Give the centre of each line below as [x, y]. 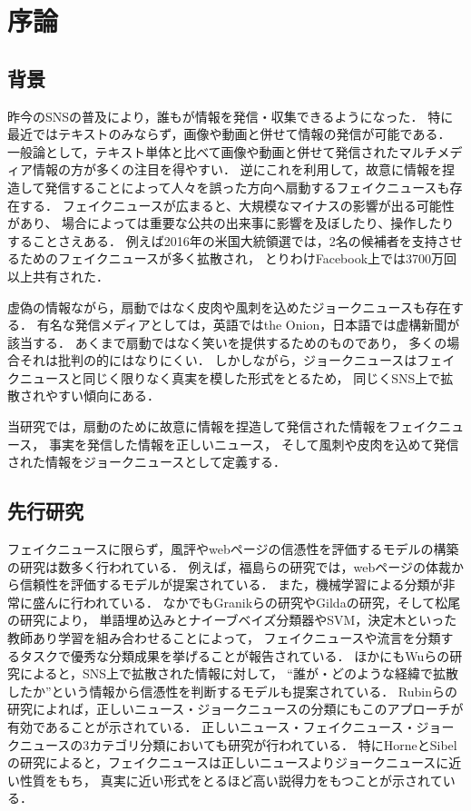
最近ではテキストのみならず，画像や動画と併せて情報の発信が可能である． [229, 134]
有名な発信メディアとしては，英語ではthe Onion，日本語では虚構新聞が [248, 325]
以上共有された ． [58, 276]
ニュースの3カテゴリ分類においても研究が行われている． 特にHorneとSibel [238, 744]
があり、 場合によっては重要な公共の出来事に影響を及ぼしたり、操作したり [231, 223]
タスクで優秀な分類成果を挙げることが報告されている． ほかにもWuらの [235, 655]
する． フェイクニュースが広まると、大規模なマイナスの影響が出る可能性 [237, 205]
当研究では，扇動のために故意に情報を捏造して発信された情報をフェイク [223, 426]
